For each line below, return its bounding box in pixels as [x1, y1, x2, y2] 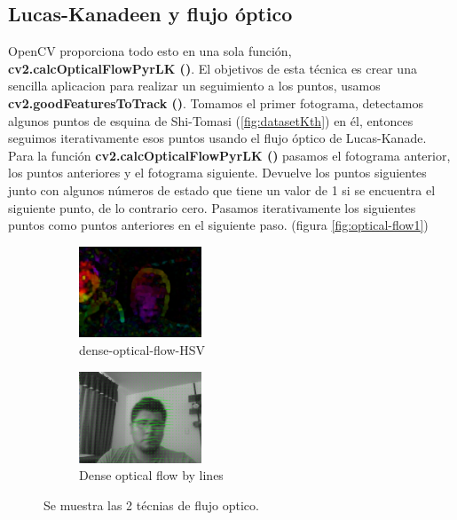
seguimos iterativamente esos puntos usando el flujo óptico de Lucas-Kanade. [8, 129, 427, 147]
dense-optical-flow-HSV [79, 340, 206, 358]
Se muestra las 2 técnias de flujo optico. [43, 495, 259, 514]
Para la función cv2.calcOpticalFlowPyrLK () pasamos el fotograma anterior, [8, 146, 451, 164]
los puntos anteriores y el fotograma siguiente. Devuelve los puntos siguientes [8, 163, 427, 182]
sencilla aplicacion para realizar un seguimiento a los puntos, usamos [8, 76, 381, 95]
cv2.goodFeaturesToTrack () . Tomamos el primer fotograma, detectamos [8, 93, 423, 112]
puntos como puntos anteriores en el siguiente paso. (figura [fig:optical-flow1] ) [8, 216, 429, 234]
